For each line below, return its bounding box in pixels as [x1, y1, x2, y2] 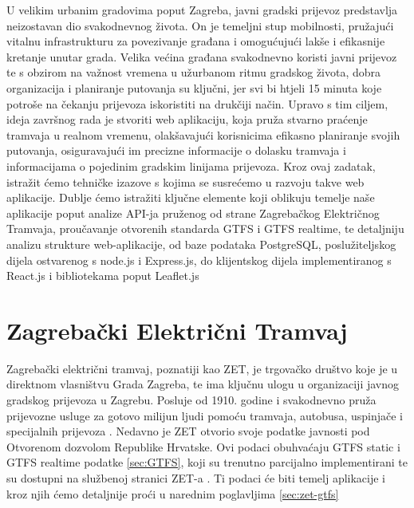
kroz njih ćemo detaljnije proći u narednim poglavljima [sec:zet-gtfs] [6, 485, 339, 502]
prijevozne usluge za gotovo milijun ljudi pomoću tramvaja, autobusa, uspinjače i [6, 407, 403, 423]
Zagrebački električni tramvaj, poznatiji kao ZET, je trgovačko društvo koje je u [6, 360, 398, 376]
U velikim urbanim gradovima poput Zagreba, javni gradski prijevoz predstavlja [6, 2, 398, 18]
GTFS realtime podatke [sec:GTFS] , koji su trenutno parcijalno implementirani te [6, 454, 408, 471]
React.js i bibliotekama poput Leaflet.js [6, 267, 199, 284]
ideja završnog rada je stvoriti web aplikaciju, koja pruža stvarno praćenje [6, 111, 368, 128]
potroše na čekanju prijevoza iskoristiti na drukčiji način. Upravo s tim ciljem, [6, 95, 388, 112]
